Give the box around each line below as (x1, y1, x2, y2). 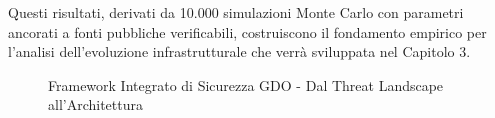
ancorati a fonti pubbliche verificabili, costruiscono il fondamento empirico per (8, 21, 487, 42)
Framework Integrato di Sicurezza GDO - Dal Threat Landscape (48, 74, 444, 95)
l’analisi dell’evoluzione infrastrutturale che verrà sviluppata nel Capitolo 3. (8, 41, 471, 62)
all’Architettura (48, 94, 143, 115)
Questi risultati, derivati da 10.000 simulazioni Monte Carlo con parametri (8, 2, 464, 22)
